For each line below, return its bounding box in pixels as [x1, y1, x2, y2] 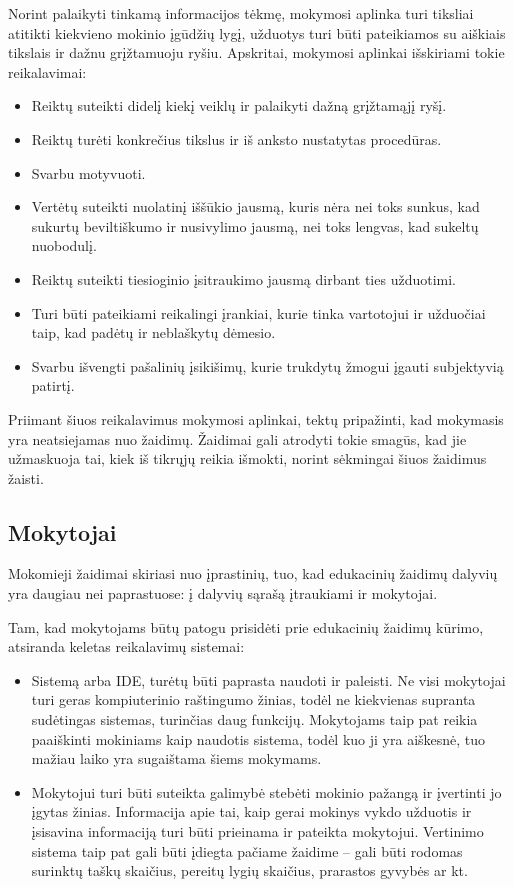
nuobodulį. [31, 235, 97, 256]
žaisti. [8, 467, 44, 488]
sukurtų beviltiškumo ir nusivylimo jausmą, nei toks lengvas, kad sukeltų [31, 215, 479, 236]
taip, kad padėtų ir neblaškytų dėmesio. [31, 322, 276, 343]
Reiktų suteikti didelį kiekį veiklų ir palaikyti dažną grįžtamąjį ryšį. [31, 95, 447, 116]
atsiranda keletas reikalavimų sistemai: [8, 636, 245, 657]
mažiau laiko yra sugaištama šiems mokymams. [31, 748, 322, 769]
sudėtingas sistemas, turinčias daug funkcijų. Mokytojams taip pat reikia [31, 709, 478, 730]
